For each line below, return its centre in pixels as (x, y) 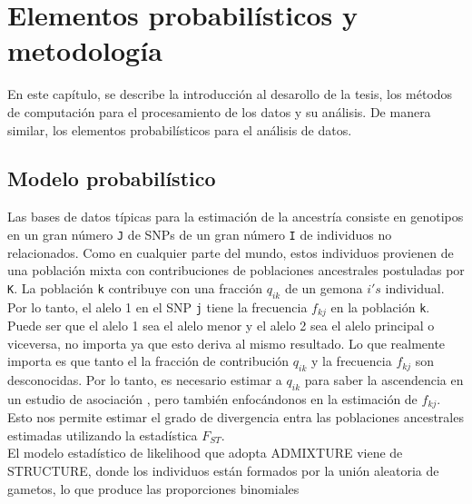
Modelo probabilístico (112, 178)
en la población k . (380, 306)
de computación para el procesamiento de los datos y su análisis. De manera (219, 111)
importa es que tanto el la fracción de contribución (148, 361)
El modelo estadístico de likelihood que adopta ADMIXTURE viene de (205, 453)
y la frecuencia (352, 361)
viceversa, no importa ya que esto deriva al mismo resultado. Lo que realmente (226, 343)
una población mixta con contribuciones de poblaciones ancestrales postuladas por (236, 270)
